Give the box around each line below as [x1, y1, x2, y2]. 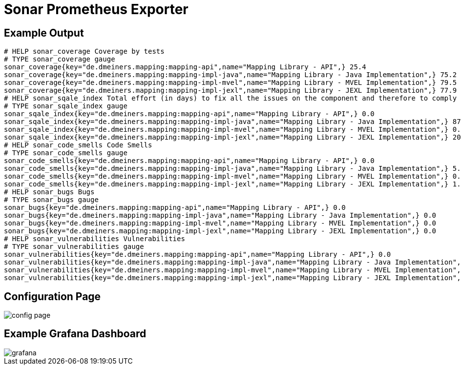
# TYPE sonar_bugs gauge [4, 196, 99, 204]
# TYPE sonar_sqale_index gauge [4, 102, 127, 110]
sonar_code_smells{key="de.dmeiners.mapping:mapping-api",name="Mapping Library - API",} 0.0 [4, 157, 375, 165]
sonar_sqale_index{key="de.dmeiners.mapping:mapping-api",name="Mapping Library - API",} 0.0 [4, 110, 375, 118]
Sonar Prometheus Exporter [4, 1, 189, 18]
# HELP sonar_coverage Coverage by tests [4, 47, 165, 56]
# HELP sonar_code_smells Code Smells [4, 141, 152, 149]
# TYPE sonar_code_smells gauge [4, 149, 127, 157]
